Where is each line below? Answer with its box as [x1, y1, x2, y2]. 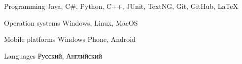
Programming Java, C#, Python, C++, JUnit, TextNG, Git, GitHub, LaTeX [4, 1, 239, 11]
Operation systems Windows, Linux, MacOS [4, 17, 138, 28]
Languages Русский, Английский [4, 50, 102, 61]
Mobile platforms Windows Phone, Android [4, 34, 136, 44]
